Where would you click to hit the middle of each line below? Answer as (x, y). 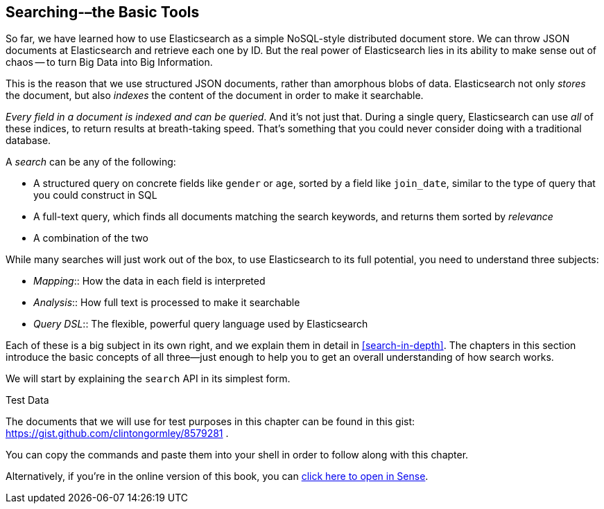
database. (28, 141)
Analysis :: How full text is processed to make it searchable (167, 303)
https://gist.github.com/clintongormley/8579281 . (117, 434)
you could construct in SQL (95, 195)
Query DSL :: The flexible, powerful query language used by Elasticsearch (201, 324)
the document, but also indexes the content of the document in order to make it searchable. (215, 96)
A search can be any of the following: (91, 162)
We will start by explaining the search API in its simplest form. (148, 379)
